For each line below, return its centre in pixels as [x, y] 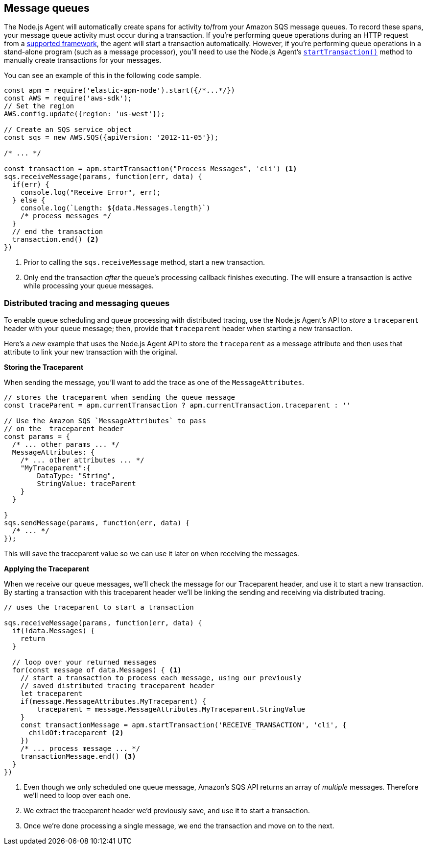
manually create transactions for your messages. [83, 60]
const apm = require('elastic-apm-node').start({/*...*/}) [120, 90]
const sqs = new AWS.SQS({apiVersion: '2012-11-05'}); [111, 138]
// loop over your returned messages [84, 662]
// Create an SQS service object [68, 130]
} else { [29, 200]
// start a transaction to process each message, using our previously [161, 678]
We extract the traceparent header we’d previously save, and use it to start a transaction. [167, 811]
